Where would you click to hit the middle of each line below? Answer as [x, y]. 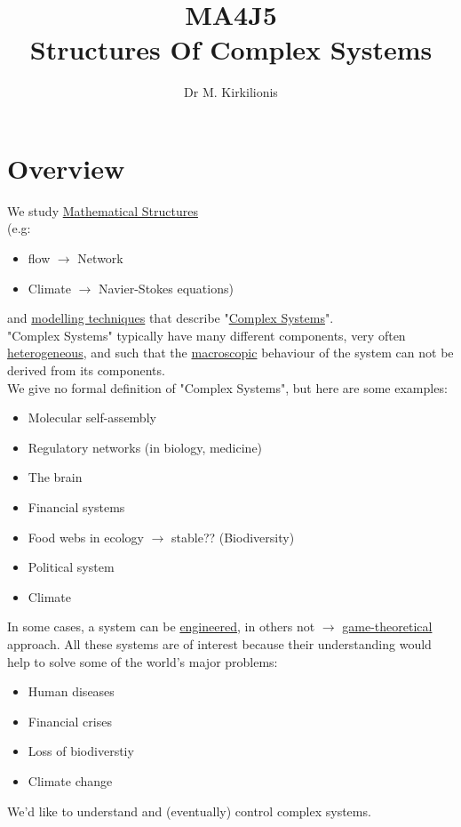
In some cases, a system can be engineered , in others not [161, 626]
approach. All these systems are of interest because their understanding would [219, 643]
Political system [71, 567]
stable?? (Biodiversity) [233, 537]
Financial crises [70, 721]
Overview [66, 168]
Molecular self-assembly [92, 418]
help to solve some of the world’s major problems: [143, 661]
